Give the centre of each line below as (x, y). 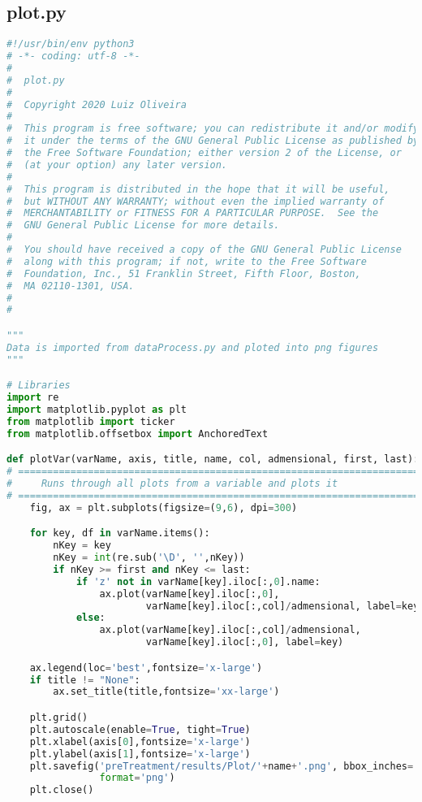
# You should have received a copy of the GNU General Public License (204, 250)
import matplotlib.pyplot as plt (97, 410)
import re (33, 398)
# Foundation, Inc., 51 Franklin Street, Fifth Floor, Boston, (184, 273)
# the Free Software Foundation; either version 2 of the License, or (204, 153)
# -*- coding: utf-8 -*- (73, 56)
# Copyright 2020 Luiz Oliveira (97, 104)
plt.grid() (59, 718)
